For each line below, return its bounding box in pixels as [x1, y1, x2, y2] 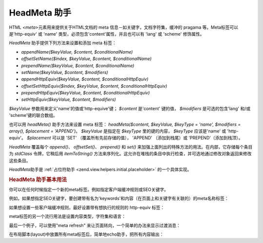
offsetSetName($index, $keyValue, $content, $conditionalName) [21, 56, 152, 62]
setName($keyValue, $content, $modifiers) [21, 69, 108, 75]
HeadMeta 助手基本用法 [9, 176, 67, 183]
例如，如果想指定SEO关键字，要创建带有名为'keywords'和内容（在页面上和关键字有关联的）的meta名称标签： [9, 195, 229, 202]
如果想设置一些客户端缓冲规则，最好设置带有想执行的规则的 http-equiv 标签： [9, 205, 165, 210]
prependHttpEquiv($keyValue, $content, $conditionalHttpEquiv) [21, 90, 150, 96]
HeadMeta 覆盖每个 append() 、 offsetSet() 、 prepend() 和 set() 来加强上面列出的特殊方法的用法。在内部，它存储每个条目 [9, 144, 253, 150]
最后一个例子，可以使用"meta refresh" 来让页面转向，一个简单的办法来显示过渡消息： [9, 222, 181, 228]
